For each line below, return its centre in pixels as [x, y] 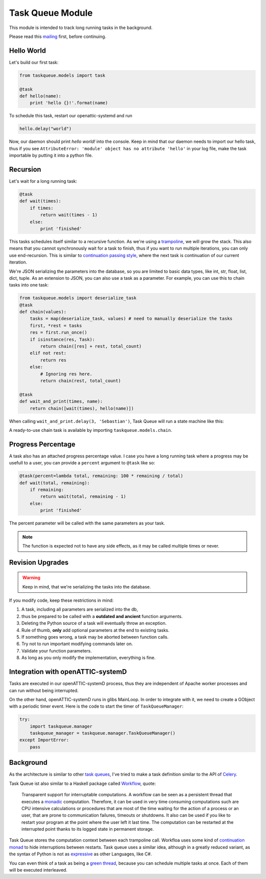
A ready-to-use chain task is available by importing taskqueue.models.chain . [91, 430]
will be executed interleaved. [38, 870]
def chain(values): [43, 312]
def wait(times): [40, 201]
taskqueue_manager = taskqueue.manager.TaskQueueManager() [103, 733]
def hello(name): [40, 96]
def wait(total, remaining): [55, 483]
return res [53, 360]
